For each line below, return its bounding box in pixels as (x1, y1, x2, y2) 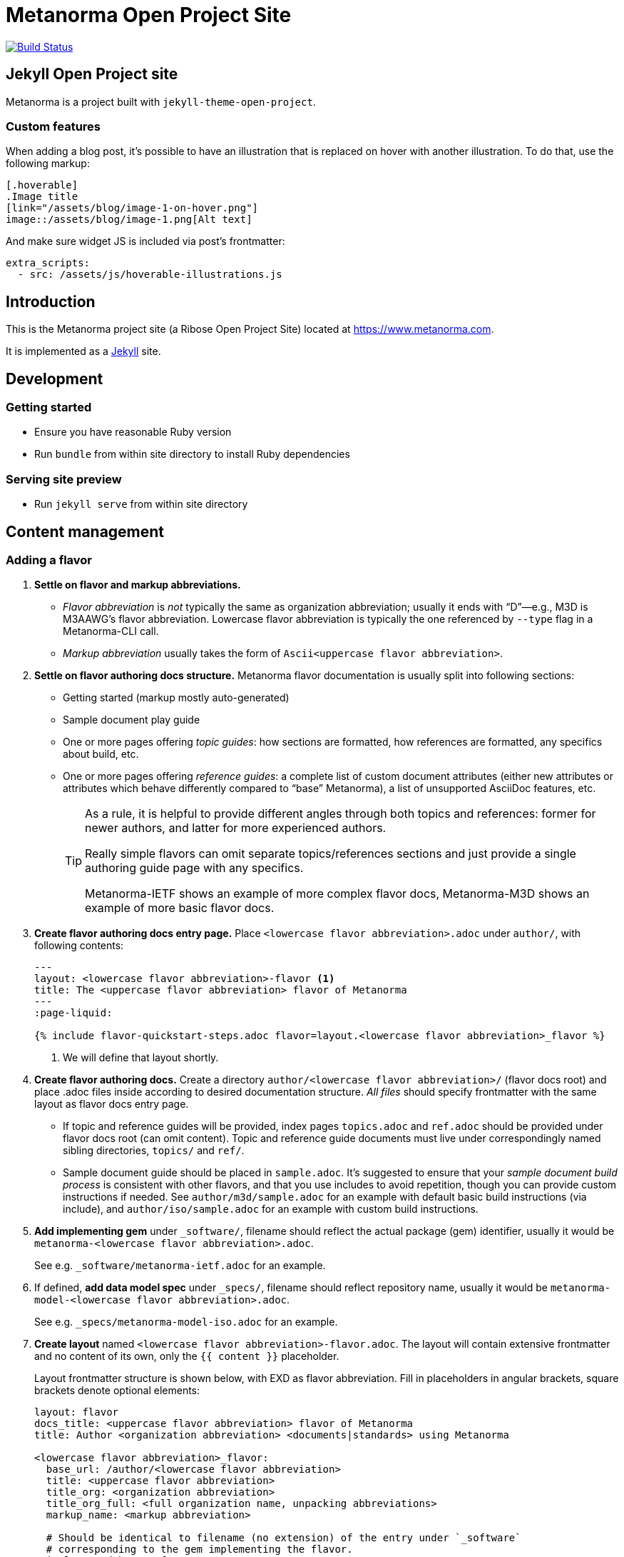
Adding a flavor (6, 553, 93, 567)
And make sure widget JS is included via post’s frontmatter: (6, 235, 285, 248)
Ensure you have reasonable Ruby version (34, 426, 232, 439)
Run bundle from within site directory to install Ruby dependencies (34, 448, 350, 461)
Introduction (6, 292, 96, 311)
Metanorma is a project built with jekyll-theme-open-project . (6, 95, 316, 108)
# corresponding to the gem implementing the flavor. (46, 1543, 353, 1556)
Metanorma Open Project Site (6, 3, 292, 27)
